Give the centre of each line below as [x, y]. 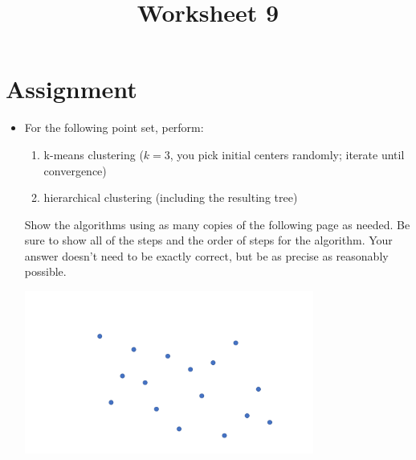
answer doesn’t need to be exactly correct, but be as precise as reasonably [206, 255]
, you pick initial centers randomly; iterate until [287, 154]
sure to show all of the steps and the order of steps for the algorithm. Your [208, 240]
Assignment [71, 89]
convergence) [75, 170]
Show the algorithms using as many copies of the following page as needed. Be [217, 224]
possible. [45, 271]
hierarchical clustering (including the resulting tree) [171, 197]
